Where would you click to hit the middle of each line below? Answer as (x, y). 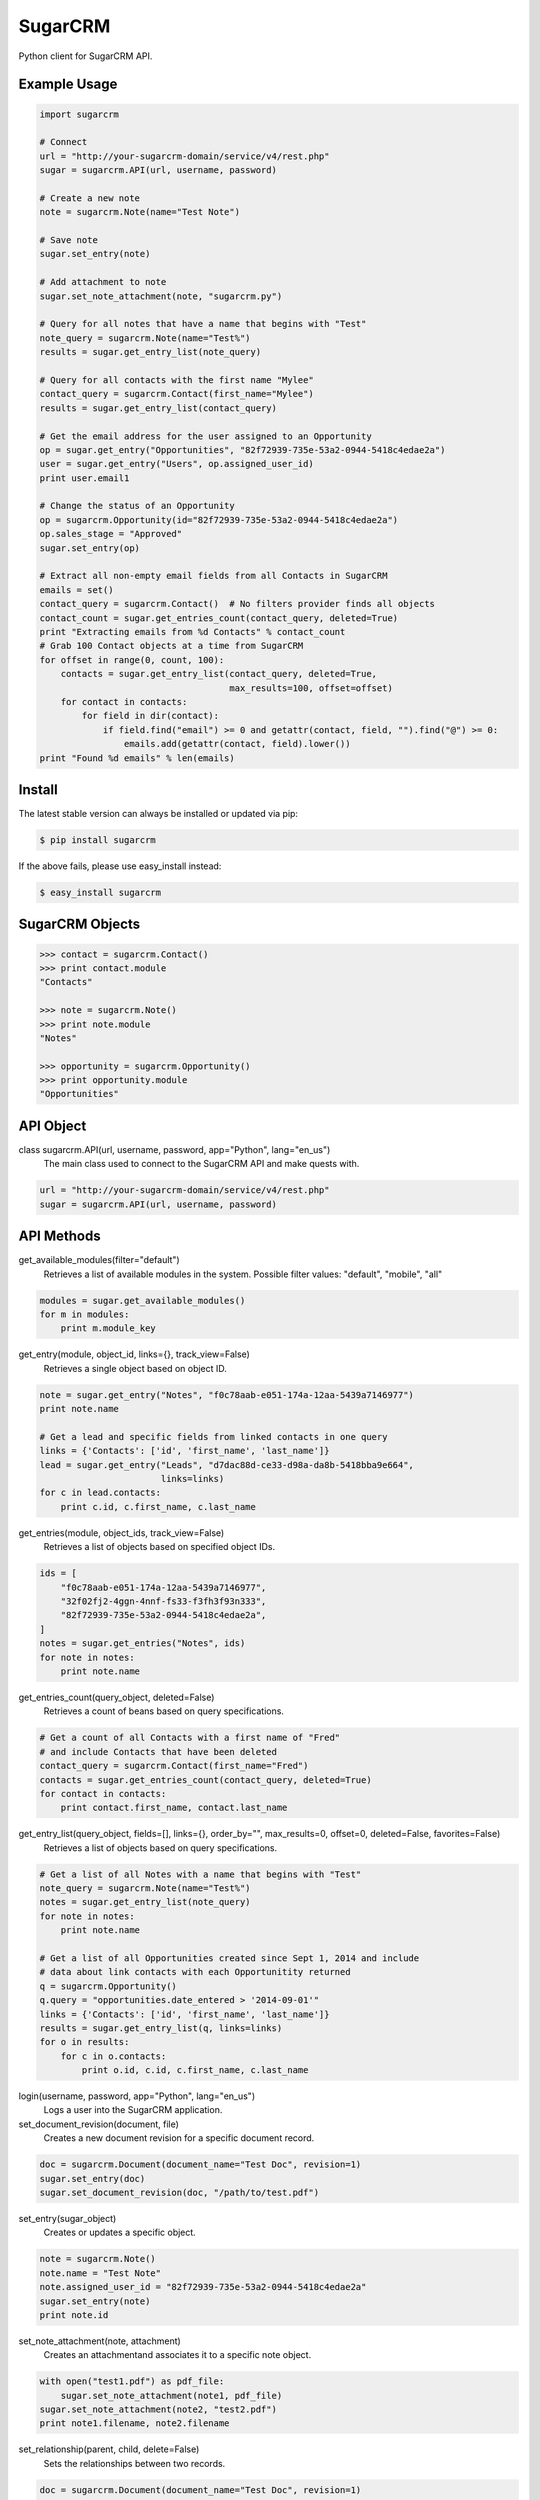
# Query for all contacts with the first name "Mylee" (176, 379)
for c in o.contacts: (113, 2056)
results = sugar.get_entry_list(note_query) (150, 352)
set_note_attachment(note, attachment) (100, 2341)
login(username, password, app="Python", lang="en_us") (136, 2096)
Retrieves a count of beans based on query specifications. (164, 1711)
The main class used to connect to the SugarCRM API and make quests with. (201, 1164)
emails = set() (76, 589)
